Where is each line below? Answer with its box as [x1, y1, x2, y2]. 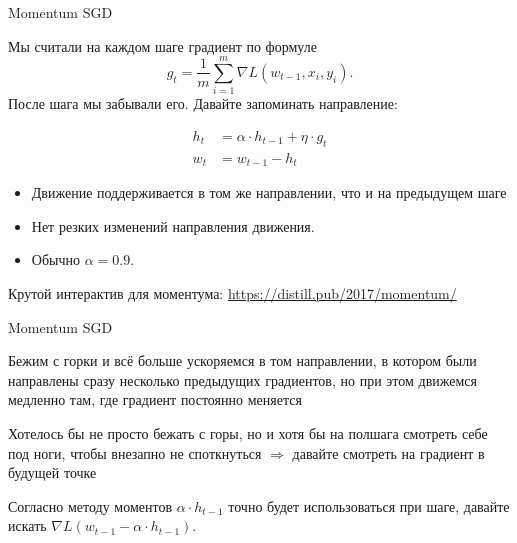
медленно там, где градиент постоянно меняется [8, 389, 302, 410]
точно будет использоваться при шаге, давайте [228, 495, 510, 516]
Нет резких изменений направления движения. [31, 215, 315, 236]
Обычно [31, 249, 80, 270]
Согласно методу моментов [8, 495, 173, 516]
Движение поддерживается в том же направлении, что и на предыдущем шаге [31, 182, 507, 203]
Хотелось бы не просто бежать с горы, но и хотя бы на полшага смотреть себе [8, 422, 488, 443]
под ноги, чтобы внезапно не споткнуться [8, 442, 262, 463]
